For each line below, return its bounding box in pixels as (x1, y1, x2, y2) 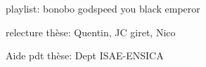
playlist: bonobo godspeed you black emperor (6, 1, 200, 15)
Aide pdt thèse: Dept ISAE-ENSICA (6, 48, 164, 63)
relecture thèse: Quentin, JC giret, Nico (6, 24, 176, 39)
